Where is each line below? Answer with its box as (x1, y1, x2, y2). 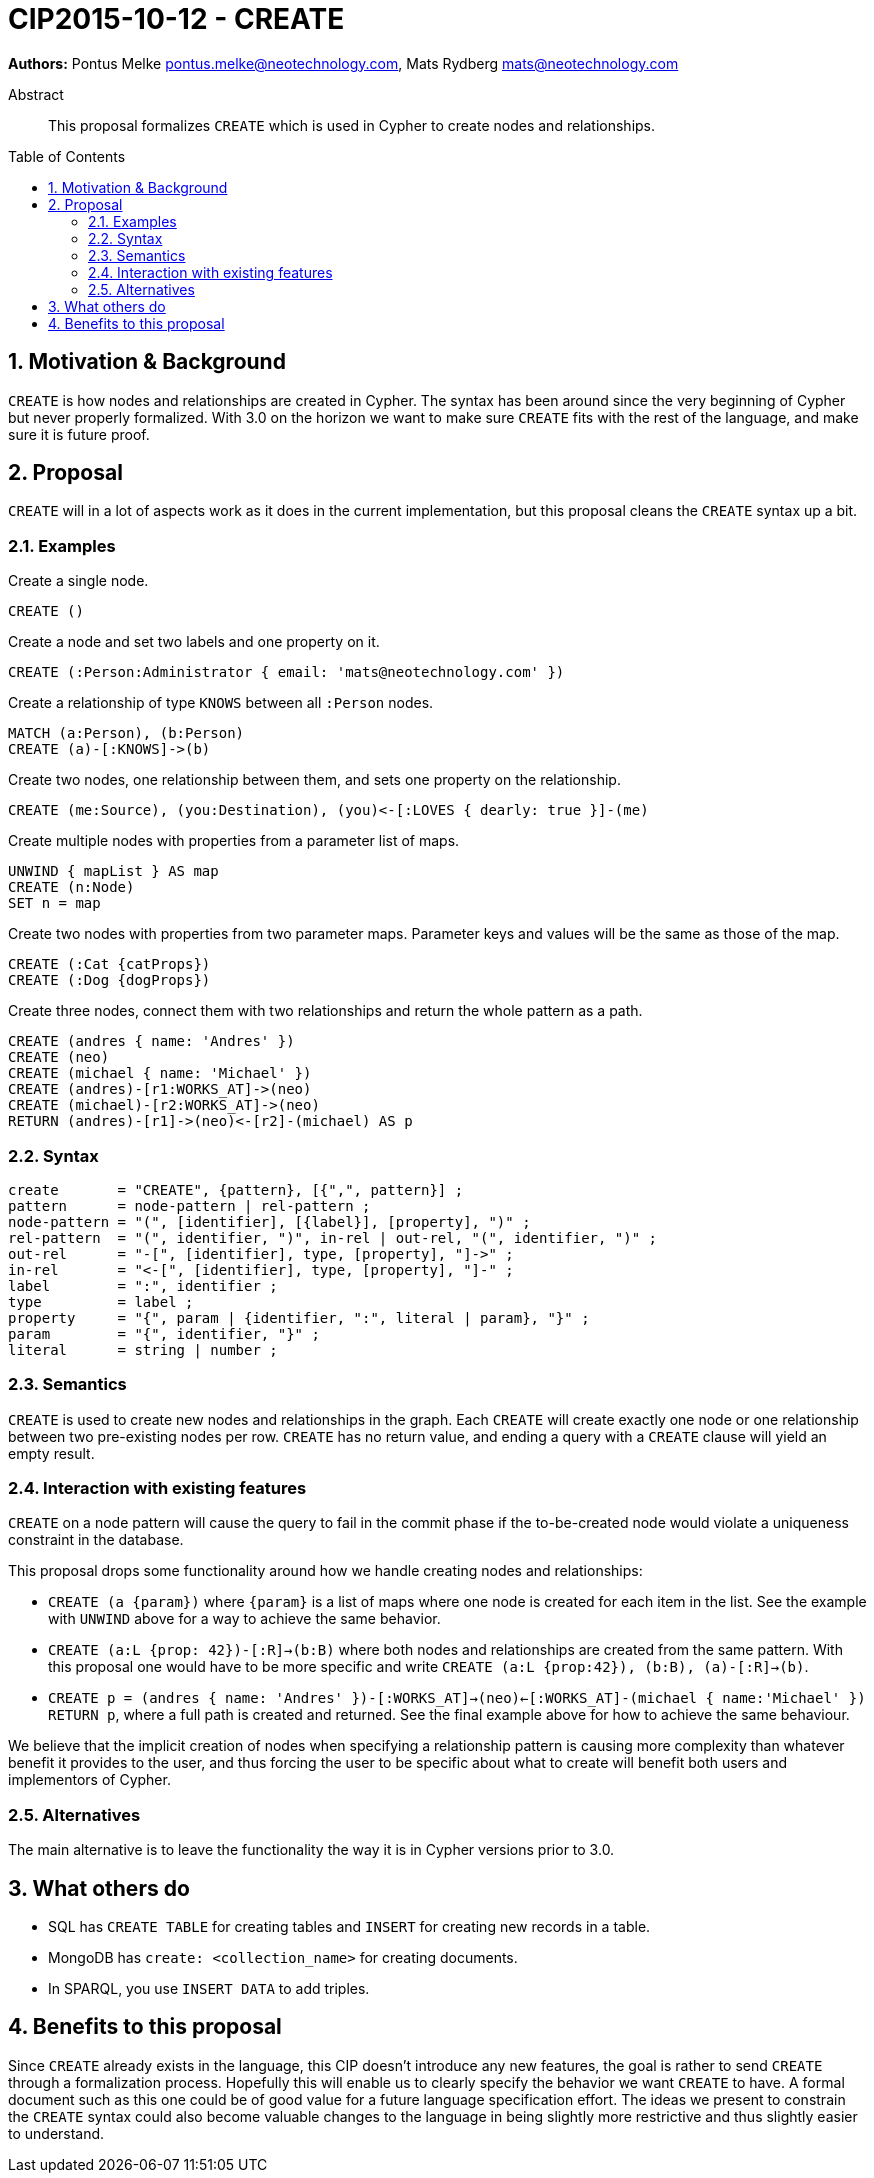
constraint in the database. (8, 1531, 184, 1549)
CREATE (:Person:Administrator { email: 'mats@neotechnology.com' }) (8, 664, 565, 681)
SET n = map (8, 895, 101, 912)
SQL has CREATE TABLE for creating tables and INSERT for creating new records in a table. (48, 1918, 651, 1936)
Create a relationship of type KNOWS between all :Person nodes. (8, 694, 434, 712)
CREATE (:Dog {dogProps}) (8, 972, 211, 989)
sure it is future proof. (8, 425, 150, 443)
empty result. (8, 1444, 95, 1462)
